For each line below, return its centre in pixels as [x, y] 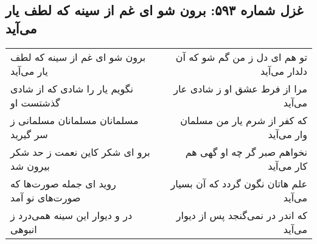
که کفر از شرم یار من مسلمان [244, 120]
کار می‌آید [287, 166]
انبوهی [24, 229]
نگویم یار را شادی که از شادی [72, 88]
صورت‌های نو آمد [46, 197]
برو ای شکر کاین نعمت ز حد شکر [80, 152]
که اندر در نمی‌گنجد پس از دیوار [242, 215]
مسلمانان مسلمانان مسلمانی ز [75, 120]
